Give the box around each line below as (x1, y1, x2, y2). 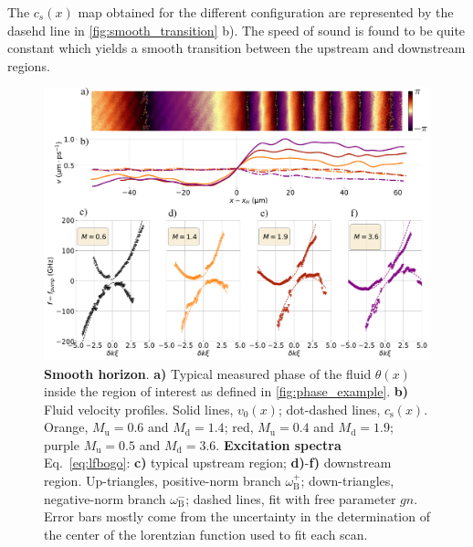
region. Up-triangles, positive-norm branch (44, 471, 281, 490)
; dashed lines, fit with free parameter (185, 489, 396, 508)
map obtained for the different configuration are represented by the (78, 3, 454, 21)
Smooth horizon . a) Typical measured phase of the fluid (44, 363, 372, 383)
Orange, (44, 417, 89, 437)
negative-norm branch (44, 489, 166, 508)
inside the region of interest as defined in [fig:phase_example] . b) (44, 382, 409, 401)
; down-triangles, (300, 471, 394, 490)
